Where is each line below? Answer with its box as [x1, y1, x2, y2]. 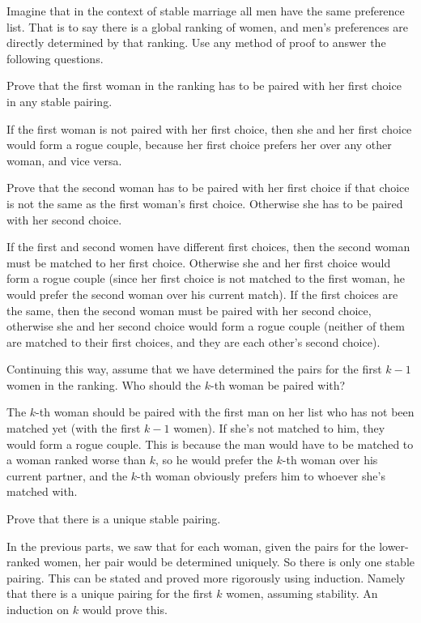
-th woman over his [282, 451, 378, 468]
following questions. [6, 49, 104, 66]
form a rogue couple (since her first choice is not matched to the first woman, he [6, 270, 406, 287]
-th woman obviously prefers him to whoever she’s [137, 467, 385, 484]
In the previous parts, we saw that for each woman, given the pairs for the [6, 537, 376, 554]
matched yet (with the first [6, 420, 141, 437]
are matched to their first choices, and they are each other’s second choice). [6, 333, 381, 350]
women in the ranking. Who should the [6, 376, 202, 393]
